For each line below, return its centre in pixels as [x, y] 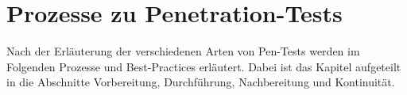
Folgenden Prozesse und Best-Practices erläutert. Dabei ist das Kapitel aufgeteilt [204, 66]
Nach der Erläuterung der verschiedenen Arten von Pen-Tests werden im [183, 51]
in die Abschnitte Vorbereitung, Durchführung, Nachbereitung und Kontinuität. [201, 82]
